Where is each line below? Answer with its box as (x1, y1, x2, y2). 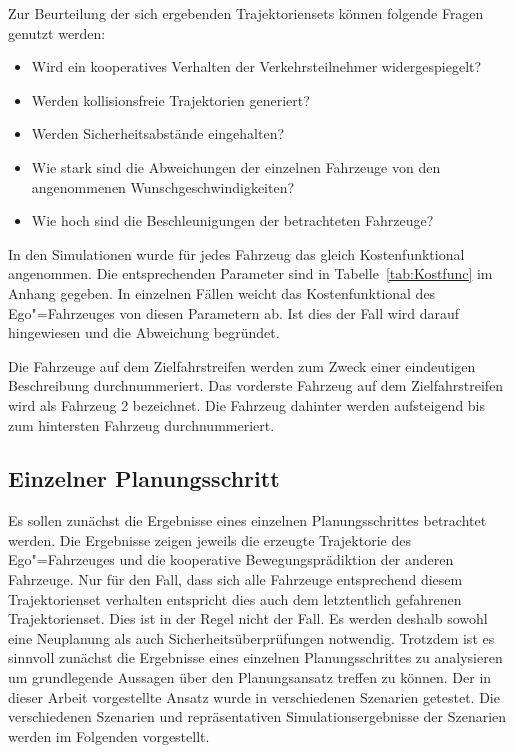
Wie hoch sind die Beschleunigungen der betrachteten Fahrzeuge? (31, 210, 434, 231)
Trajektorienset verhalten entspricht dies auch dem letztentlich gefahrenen (8, 588, 462, 609)
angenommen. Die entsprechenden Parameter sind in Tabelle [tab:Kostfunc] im (8, 263, 493, 284)
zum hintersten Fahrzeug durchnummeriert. (8, 414, 275, 435)
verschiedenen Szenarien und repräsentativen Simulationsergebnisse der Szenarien (8, 706, 507, 727)
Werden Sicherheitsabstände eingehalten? (31, 123, 285, 144)
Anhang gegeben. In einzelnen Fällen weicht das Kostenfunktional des (8, 282, 436, 303)
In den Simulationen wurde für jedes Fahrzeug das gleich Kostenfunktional (8, 243, 465, 264)
